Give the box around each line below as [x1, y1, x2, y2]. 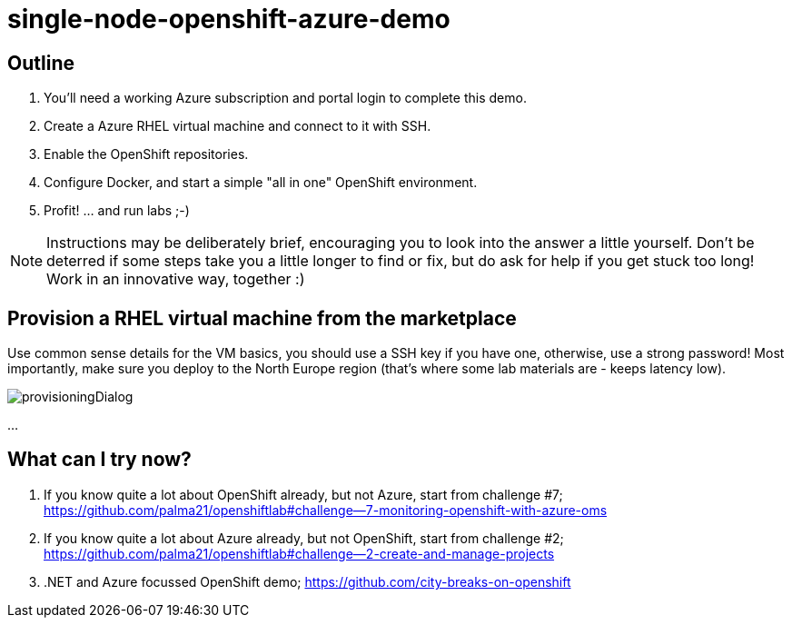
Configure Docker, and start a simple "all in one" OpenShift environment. [44, 174, 478, 191]
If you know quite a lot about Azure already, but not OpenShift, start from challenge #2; [44, 530, 564, 546]
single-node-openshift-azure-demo [7, 4, 450, 35]
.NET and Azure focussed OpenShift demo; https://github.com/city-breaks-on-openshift [44, 573, 571, 590]
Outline [7, 51, 74, 74]
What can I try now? [7, 448, 192, 471]
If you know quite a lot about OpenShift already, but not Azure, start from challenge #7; [44, 486, 563, 502]
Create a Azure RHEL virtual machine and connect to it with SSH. [44, 118, 431, 134]
